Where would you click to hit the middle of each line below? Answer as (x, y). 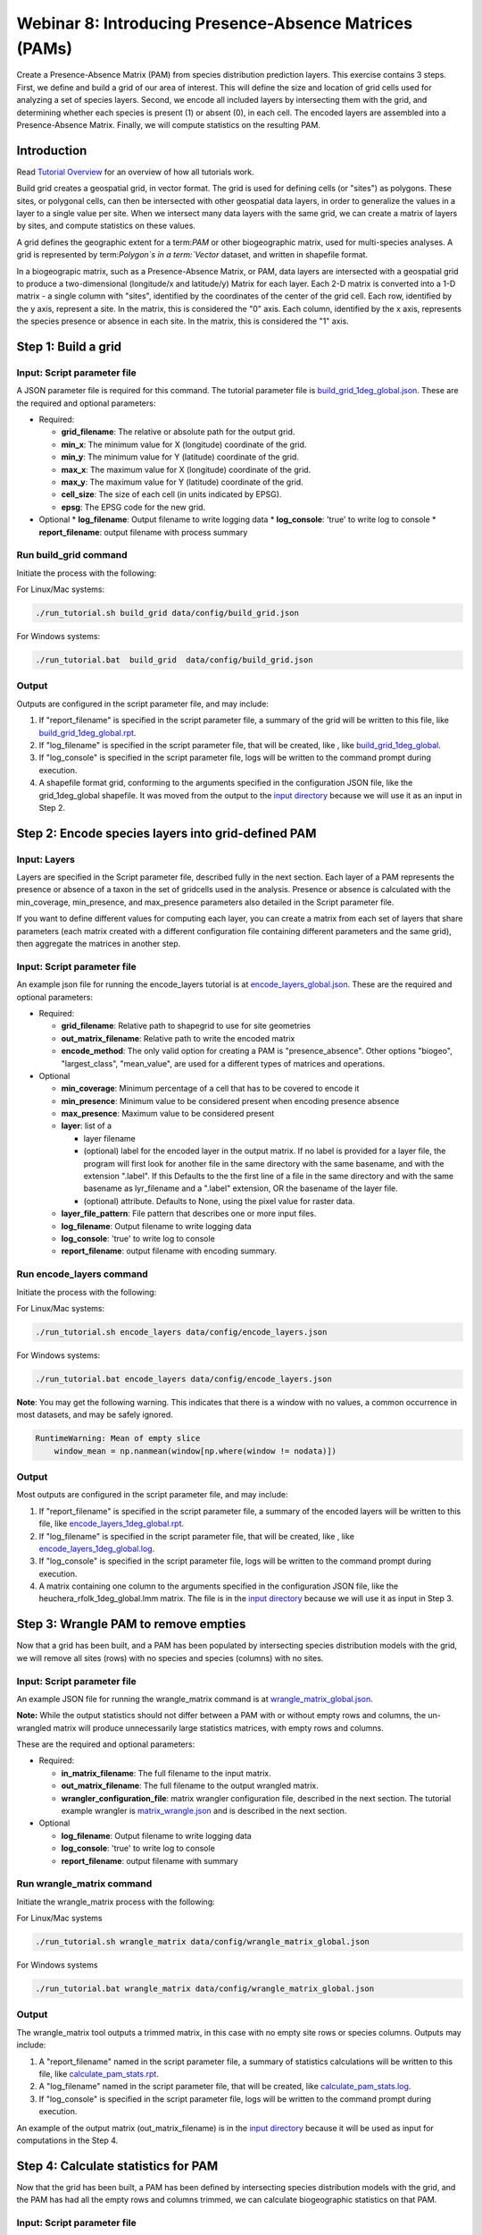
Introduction (52, 151)
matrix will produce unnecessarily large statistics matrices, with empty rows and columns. (218, 1728)
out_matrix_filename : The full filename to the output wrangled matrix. (190, 1786)
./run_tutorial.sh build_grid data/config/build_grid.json (167, 613)
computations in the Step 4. (67, 2140)
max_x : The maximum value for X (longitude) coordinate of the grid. (186, 469)
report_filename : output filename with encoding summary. (169, 1251)
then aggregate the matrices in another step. (99, 944)
